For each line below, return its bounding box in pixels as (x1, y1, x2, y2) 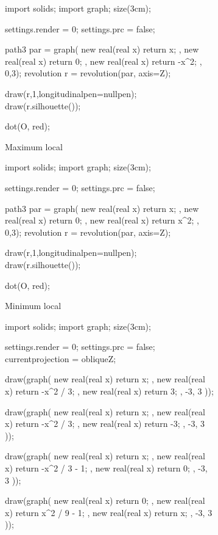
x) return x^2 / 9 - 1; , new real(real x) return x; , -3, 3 (5, 506, 213, 519)
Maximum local (5, 140, 63, 153)
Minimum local (5, 299, 62, 312)
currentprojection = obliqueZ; (5, 352, 116, 365)
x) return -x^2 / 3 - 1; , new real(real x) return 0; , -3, (5, 462, 208, 475)
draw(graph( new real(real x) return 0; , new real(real (5, 494, 205, 507)
